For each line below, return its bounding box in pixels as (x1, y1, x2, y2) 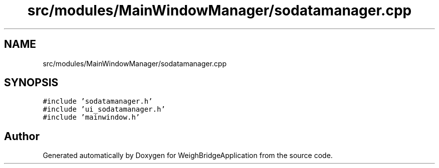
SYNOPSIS (4, 76, 59, 89)
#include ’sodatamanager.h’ (43, 97, 153, 106)
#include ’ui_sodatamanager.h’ (43, 105, 165, 114)
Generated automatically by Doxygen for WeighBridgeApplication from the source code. (43, 151, 333, 160)
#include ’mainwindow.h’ (43, 113, 140, 122)
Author (4, 130, 40, 143)
